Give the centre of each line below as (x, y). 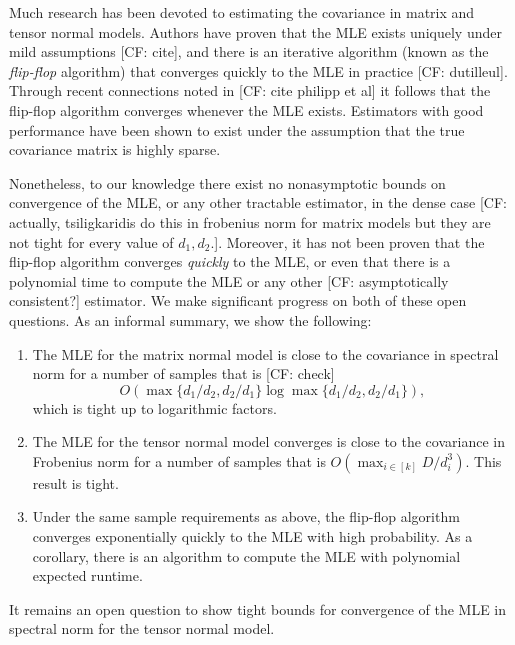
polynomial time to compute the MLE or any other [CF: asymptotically (229, 280)
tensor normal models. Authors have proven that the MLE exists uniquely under (255, 31)
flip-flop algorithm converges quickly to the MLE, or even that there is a (230, 261)
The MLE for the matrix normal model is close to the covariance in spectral (265, 353)
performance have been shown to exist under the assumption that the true (237, 129)
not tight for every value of (91, 241)
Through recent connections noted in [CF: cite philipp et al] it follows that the (250, 90)
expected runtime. (87, 575)
